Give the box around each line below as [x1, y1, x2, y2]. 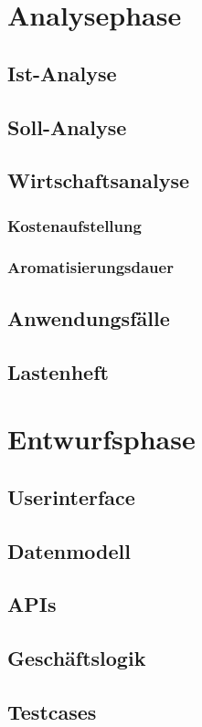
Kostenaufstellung [7, 214, 142, 237]
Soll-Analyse [7, 112, 127, 141]
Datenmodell [7, 536, 131, 564]
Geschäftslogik [7, 644, 146, 672]
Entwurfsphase [7, 420, 196, 458]
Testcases [7, 697, 97, 725]
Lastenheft [7, 357, 109, 385]
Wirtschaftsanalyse [7, 166, 189, 195]
